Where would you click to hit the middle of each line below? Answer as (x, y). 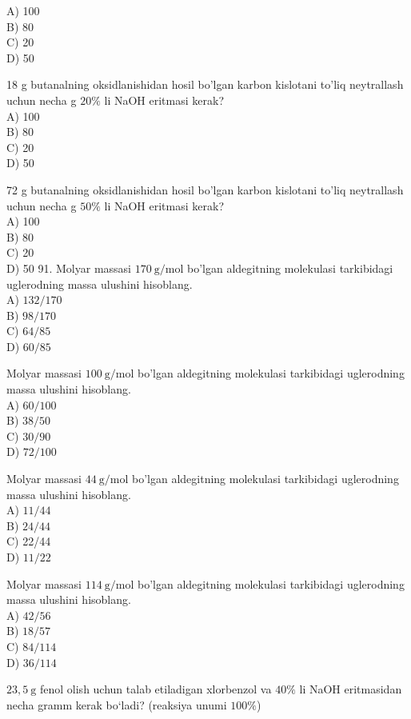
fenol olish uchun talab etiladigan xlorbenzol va (156, 689)
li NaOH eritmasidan (351, 689)
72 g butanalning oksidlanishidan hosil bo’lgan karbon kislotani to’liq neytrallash (205, 189)
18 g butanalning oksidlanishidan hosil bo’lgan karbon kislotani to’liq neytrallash (205, 84)
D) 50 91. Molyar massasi (69, 268)
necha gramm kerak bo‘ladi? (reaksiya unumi (117, 704)
